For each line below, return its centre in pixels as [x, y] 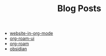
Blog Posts [79, 9]
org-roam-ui [22, 38]
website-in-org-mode [31, 33]
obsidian [18, 49]
